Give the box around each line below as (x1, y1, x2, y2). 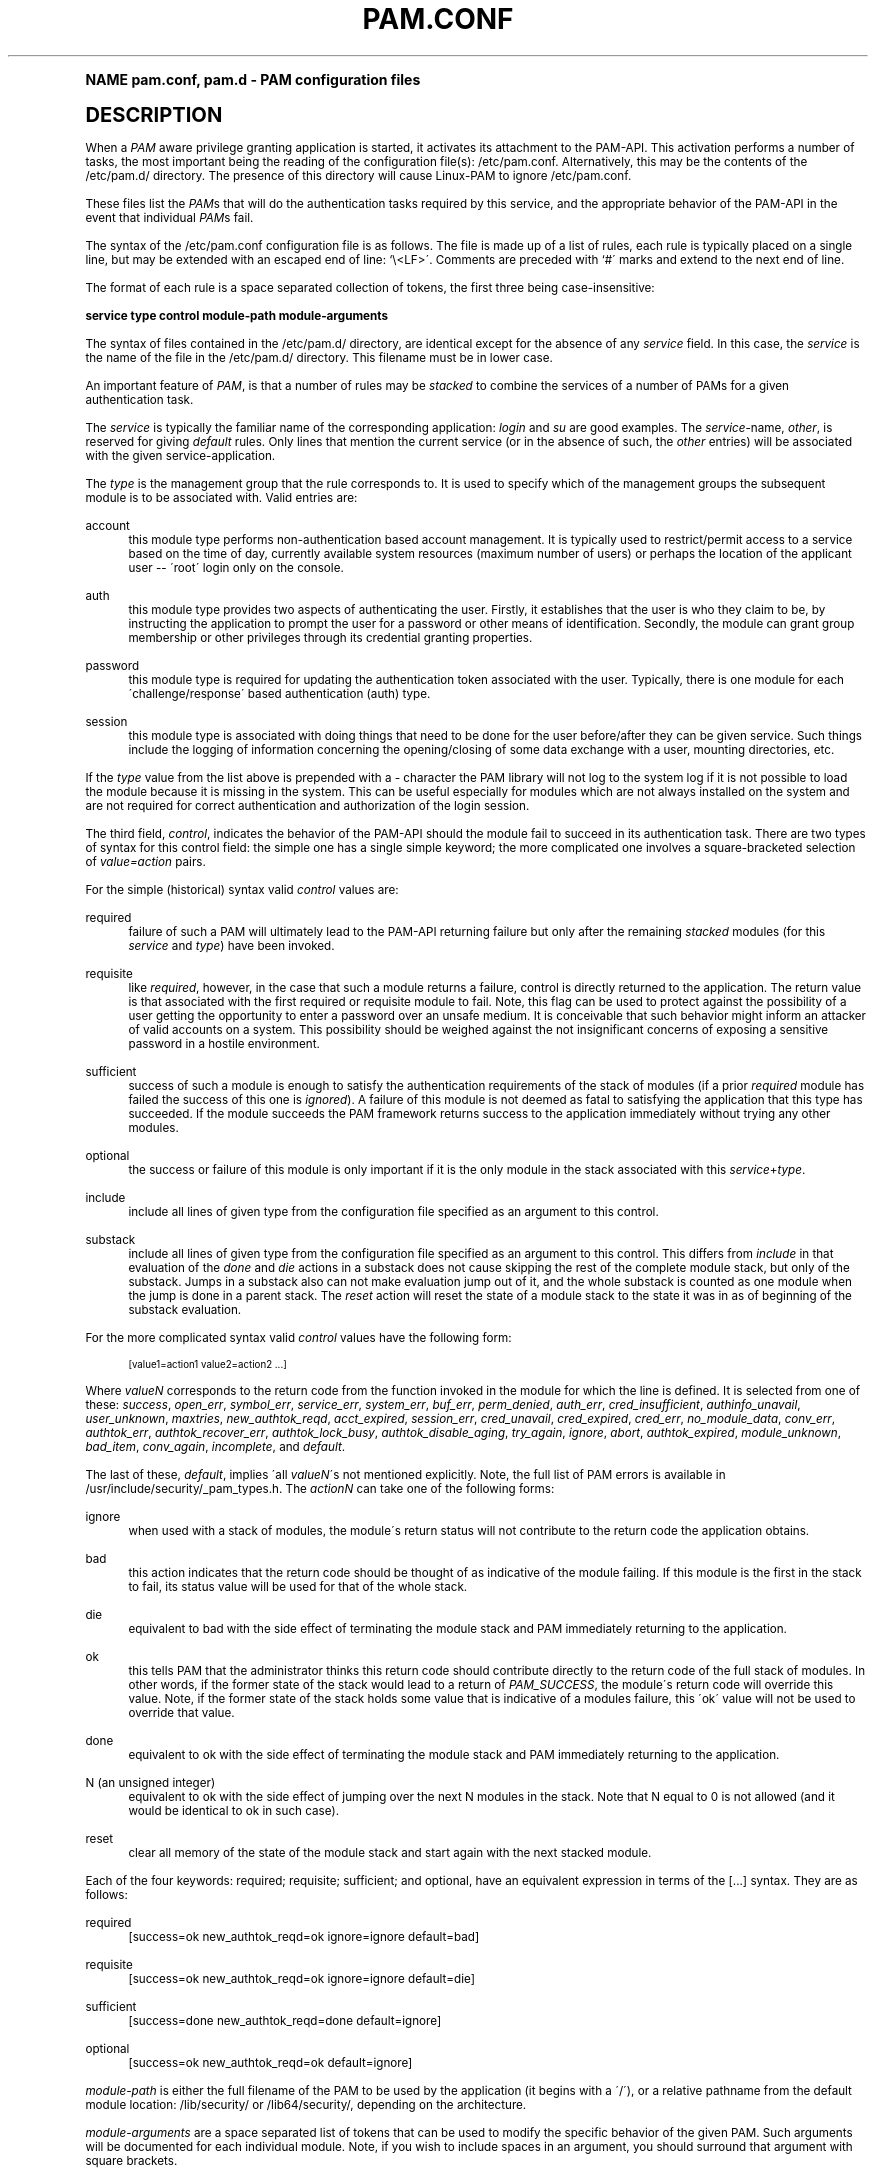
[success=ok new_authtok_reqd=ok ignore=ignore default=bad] (128, 1929, 480, 1944)
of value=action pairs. (85, 854, 206, 869)
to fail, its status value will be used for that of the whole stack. (128, 1579, 468, 1594)
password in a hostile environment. (128, 1036, 320, 1051)
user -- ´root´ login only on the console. (128, 560, 344, 575)
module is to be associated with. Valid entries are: (85, 490, 358, 505)
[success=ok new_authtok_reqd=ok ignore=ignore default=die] (128, 1971, 475, 1986)
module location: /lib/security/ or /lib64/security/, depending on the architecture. (85, 2097, 527, 2112)
